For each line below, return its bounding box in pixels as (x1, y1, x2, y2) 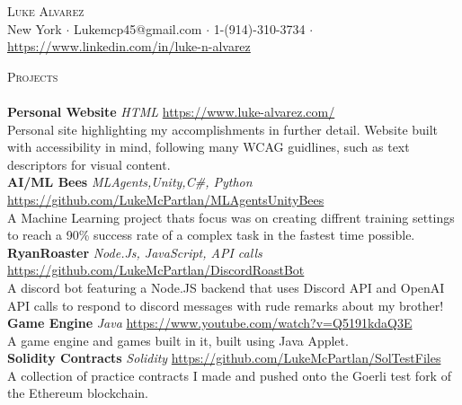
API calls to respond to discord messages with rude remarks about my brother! (7, 295, 444, 314)
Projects (7, 66, 58, 85)
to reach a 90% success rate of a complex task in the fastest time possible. (7, 225, 415, 244)
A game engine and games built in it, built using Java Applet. (7, 330, 349, 349)
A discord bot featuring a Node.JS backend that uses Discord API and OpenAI (7, 277, 445, 296)
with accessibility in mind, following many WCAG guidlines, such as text (7, 137, 410, 156)
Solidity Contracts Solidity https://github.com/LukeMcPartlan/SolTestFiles (7, 348, 441, 367)
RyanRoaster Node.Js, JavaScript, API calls (7, 242, 262, 261)
